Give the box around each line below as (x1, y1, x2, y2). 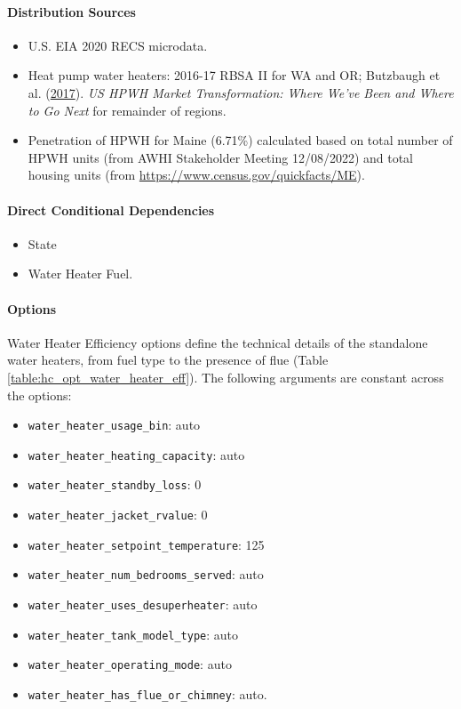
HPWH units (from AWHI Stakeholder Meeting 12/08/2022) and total (28, 148, 414, 166)
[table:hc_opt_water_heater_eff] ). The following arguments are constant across (7, 367, 444, 386)
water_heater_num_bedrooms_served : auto (28, 565, 264, 584)
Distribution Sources (7, 2, 136, 20)
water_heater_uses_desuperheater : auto (28, 595, 258, 614)
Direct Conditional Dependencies (7, 200, 215, 219)
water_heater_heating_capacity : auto (28, 445, 245, 463)
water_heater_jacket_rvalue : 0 (28, 505, 208, 524)
